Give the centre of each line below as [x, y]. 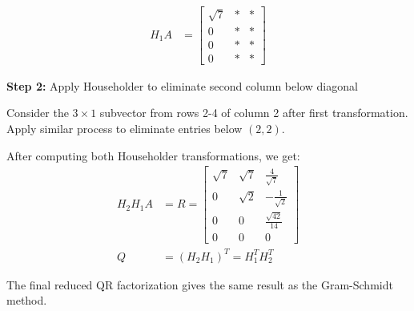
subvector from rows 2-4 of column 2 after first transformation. [254, 113]
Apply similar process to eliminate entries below [125, 128]
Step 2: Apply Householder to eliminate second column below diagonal [182, 85]
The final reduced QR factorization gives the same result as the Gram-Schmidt [200, 284]
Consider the [38, 113]
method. [27, 300]
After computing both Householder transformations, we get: [153, 155]
